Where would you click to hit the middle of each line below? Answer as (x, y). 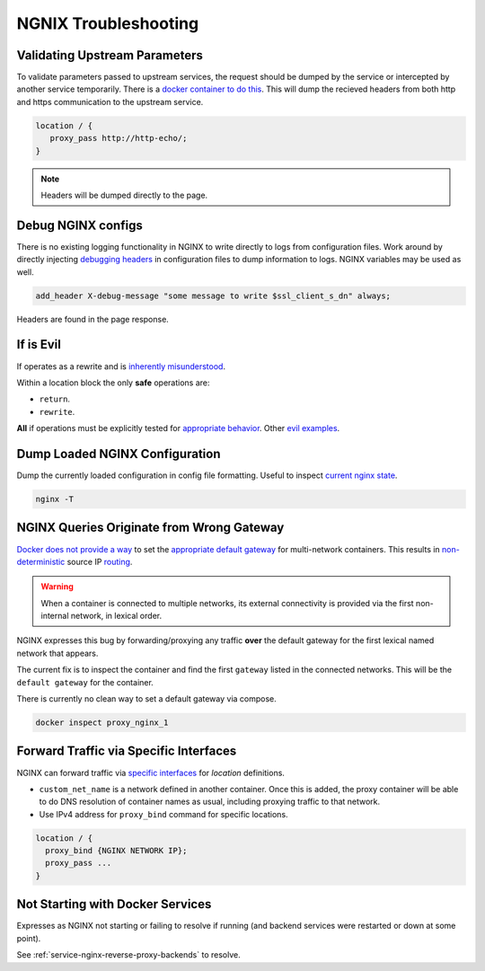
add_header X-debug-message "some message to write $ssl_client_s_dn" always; (213, 296)
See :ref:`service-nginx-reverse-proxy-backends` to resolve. (129, 955)
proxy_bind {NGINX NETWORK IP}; (116, 851)
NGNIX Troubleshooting (108, 23)
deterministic (41, 561)
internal (55, 616)
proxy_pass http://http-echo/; (119, 138)
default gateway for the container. (85, 682)
